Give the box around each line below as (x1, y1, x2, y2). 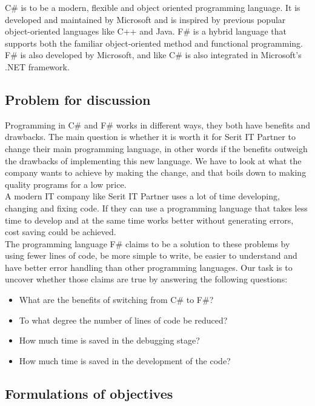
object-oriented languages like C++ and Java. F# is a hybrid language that (5, 25, 287, 38)
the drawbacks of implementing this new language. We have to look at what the (5, 154, 302, 167)
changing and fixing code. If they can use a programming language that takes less (5, 201, 308, 214)
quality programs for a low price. (5, 178, 127, 190)
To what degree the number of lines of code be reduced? (19, 313, 228, 326)
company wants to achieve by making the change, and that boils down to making (5, 166, 307, 179)
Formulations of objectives (5, 384, 173, 402)
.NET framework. (5, 60, 70, 73)
